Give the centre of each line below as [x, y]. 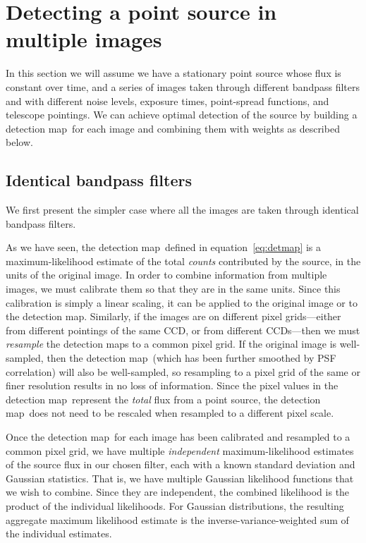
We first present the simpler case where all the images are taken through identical [182, 210]
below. [19, 142]
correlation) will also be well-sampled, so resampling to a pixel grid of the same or [183, 371]
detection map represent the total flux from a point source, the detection [163, 399]
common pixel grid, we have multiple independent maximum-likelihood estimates [180, 450]
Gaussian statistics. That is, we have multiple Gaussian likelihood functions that [180, 478]
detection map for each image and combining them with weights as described [173, 128]
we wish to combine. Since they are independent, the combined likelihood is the [178, 492]
